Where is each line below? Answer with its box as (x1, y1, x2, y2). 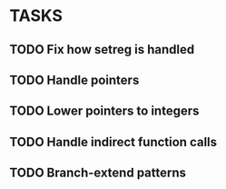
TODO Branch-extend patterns (9, 165, 187, 181)
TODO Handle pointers (9, 72, 140, 87)
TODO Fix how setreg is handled (9, 42, 195, 57)
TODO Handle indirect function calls (9, 134, 218, 150)
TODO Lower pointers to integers (9, 104, 200, 119)
